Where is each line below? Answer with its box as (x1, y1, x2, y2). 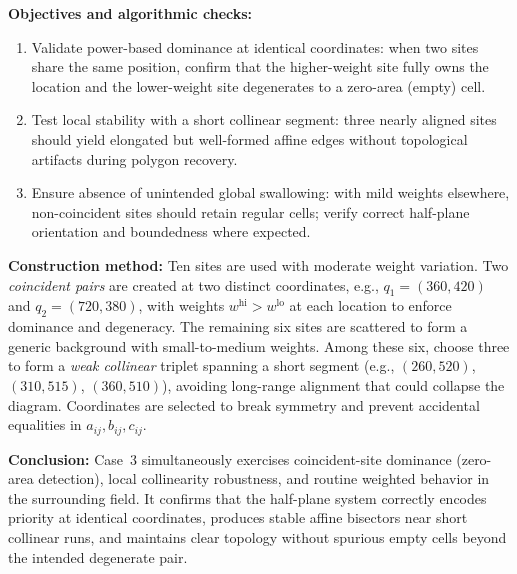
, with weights (138, 295, 225, 316)
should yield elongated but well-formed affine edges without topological (31, 128, 468, 149)
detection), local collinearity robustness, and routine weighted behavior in (38, 468, 490, 489)
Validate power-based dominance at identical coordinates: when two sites (31, 36, 479, 57)
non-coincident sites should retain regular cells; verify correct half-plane (31, 201, 470, 222)
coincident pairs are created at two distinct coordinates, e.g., (8, 274, 379, 295)
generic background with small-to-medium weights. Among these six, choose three (8, 335, 510, 356)
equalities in (8, 414, 82, 435)
